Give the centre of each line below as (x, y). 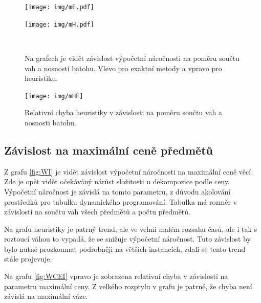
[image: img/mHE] (54, 96)
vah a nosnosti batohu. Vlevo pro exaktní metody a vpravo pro (123, 68)
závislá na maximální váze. (46, 296)
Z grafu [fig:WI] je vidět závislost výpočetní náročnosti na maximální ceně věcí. (129, 171)
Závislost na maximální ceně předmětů (108, 150)
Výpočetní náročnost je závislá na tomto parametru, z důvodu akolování (117, 191)
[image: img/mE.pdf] (60, 7)
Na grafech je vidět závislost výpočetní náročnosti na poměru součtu (132, 58)
